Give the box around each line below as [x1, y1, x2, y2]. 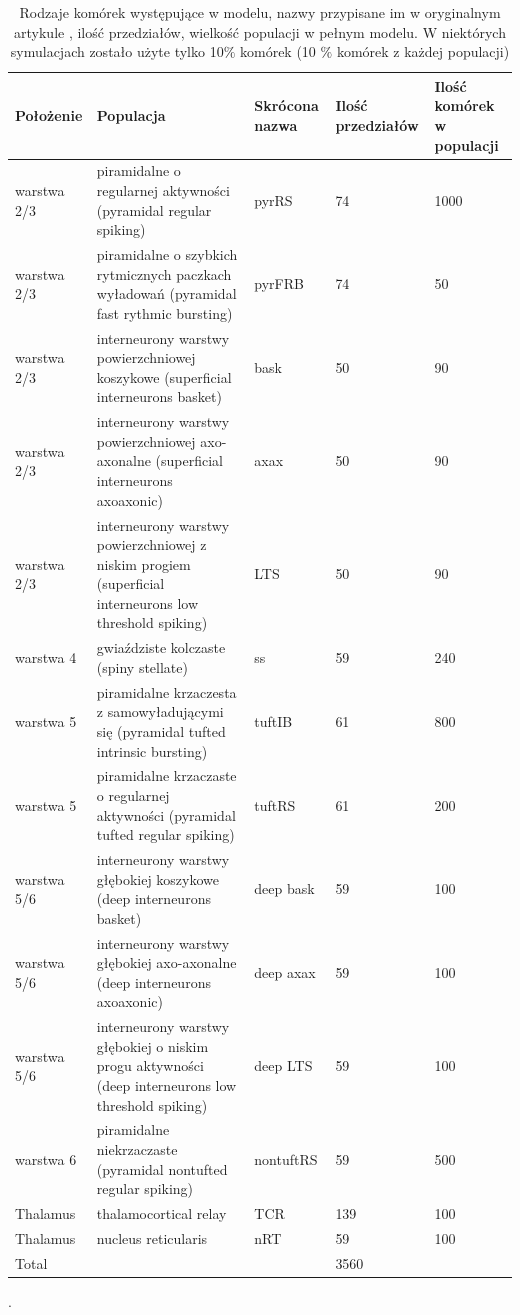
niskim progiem [96, 553, 191, 574]
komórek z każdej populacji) [336, 41, 510, 62]
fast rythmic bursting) [96, 302, 233, 323]
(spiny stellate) [96, 656, 188, 677]
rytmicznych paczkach [96, 263, 232, 284]
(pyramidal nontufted [96, 1158, 228, 1179]
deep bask [254, 878, 315, 899]
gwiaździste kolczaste [96, 637, 226, 658]
